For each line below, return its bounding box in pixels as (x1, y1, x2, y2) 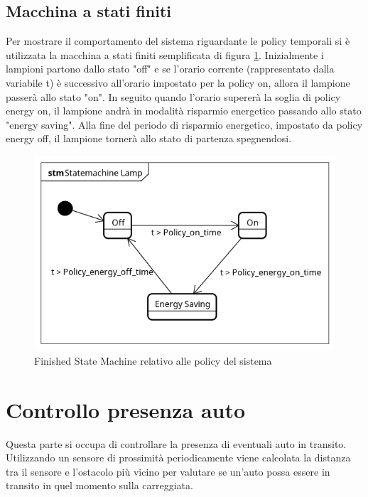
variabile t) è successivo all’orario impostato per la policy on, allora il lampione (6, 75, 350, 90)
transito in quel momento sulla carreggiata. (6, 478, 193, 493)
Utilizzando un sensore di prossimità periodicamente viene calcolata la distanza (6, 450, 351, 465)
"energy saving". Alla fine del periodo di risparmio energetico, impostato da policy (6, 117, 363, 132)
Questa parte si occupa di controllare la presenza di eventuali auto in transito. (6, 436, 347, 451)
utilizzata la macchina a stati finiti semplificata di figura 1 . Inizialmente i (6, 47, 324, 62)
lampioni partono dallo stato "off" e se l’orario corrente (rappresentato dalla (6, 61, 335, 76)
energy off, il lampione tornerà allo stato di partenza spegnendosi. (6, 131, 292, 146)
